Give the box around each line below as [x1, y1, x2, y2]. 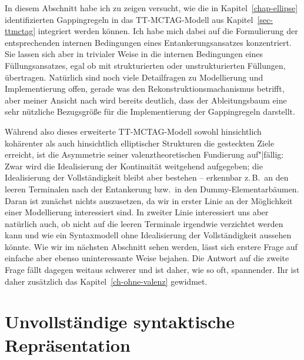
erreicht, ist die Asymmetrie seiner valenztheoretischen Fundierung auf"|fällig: [5, 148, 284, 161]
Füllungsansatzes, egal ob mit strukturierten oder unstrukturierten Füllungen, [5, 59, 286, 71]
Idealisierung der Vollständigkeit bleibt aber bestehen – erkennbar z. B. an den [5, 171, 289, 184]
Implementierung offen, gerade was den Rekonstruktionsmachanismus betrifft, [5, 82, 285, 95]
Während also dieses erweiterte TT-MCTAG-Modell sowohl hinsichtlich [5, 125, 262, 137]
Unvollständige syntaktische [5, 309, 235, 334]
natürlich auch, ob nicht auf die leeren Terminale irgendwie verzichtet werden [5, 217, 283, 229]
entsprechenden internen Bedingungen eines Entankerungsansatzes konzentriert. [5, 36, 292, 48]
